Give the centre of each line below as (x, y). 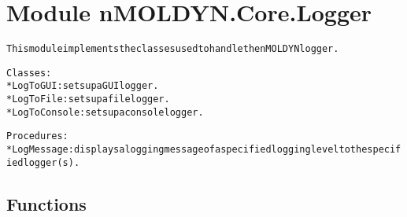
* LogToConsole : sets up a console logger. (105, 112)
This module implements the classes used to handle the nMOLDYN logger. (173, 49)
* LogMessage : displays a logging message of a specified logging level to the (187, 150)
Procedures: (37, 136)
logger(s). (52, 162)
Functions (46, 203)
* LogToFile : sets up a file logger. (88, 99)
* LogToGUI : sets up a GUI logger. (83, 86)
